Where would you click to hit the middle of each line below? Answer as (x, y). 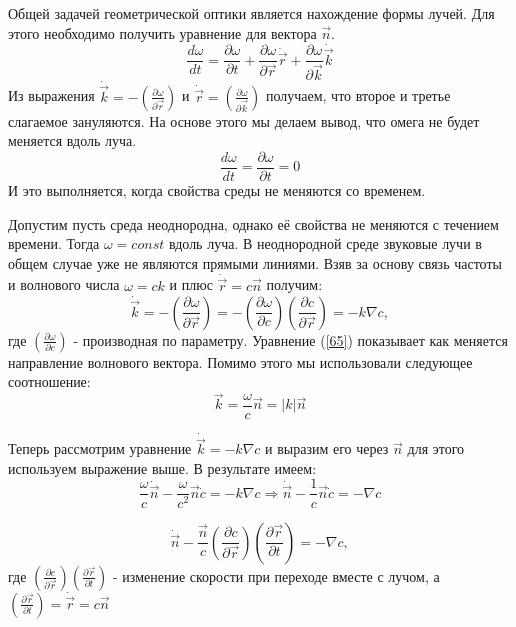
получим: (294, 284)
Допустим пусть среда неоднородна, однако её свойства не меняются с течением (253, 223)
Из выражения (51, 95)
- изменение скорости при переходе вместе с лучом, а (276, 575)
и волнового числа (64, 284)
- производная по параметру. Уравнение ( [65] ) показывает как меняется (290, 339)
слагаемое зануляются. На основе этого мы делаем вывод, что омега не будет (244, 120)
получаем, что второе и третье (358, 95)
